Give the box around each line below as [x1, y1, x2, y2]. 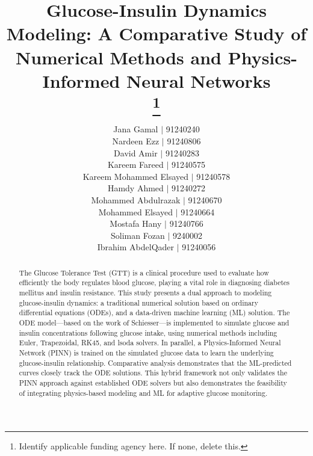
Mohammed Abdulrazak [91, 193, 181, 206]
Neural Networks [126, 68, 271, 93]
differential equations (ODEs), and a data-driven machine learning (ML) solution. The [19, 307, 290, 318]
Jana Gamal [113, 123, 158, 135]
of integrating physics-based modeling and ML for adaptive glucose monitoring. [19, 387, 268, 398]
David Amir [114, 146, 158, 159]
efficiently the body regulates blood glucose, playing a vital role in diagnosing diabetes [19, 277, 290, 288]
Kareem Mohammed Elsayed [82, 170, 189, 182]
